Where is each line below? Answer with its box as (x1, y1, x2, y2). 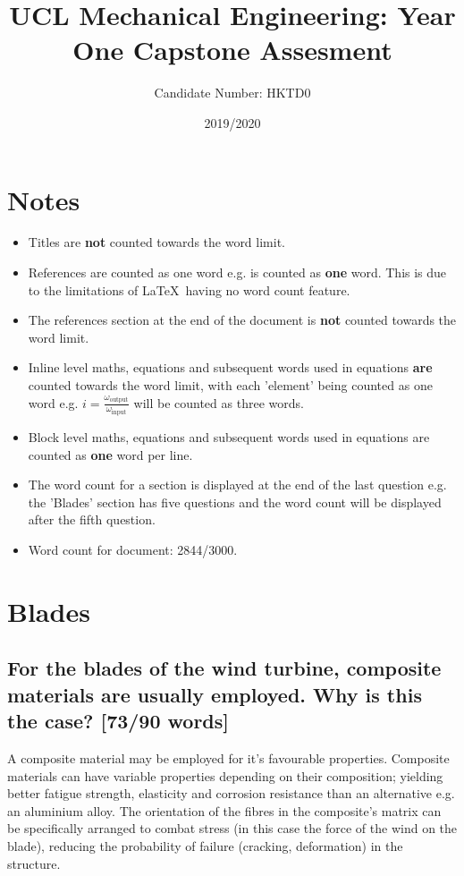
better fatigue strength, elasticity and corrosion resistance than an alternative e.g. (7, 784, 455, 803)
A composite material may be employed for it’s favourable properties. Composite (7, 748, 450, 767)
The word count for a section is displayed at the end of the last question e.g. (28, 475, 447, 494)
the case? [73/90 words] (7, 707, 230, 735)
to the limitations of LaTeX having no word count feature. (28, 280, 350, 299)
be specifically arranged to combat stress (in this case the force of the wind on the (7, 819, 458, 838)
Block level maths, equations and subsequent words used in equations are (28, 428, 430, 447)
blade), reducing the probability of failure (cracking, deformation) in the (7, 836, 403, 855)
